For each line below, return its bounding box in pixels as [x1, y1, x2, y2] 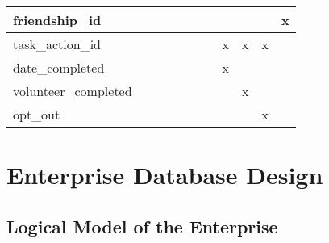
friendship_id [13, 10, 102, 29]
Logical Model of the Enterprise [6, 213, 278, 238]
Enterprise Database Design [6, 158, 323, 191]
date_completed [13, 58, 105, 77]
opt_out [13, 105, 60, 124]
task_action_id [13, 35, 101, 53]
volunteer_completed [13, 82, 132, 100]
